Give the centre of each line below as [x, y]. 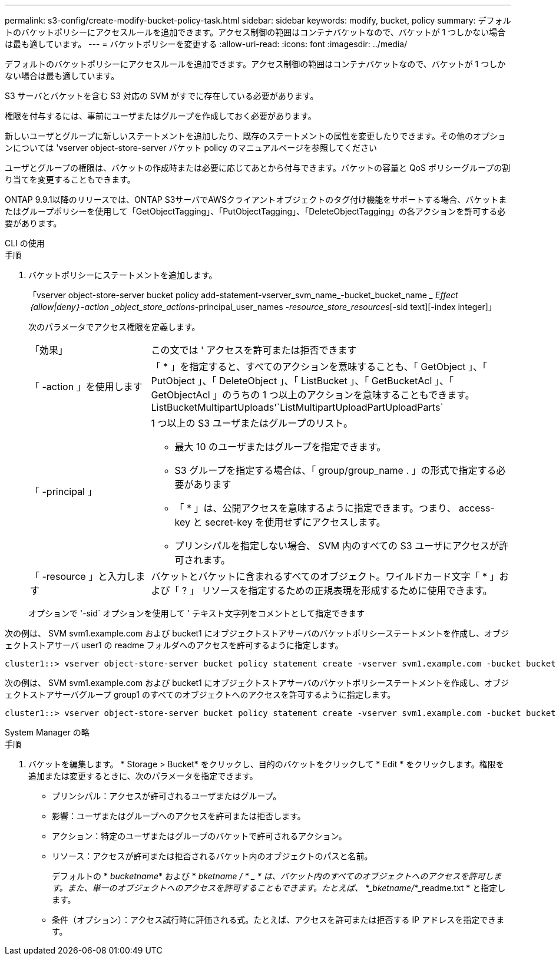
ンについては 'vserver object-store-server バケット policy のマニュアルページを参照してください [191, 148]
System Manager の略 [47, 732]
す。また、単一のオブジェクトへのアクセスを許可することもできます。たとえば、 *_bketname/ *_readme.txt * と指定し [279, 888]
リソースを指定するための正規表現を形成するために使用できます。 [347, 590]
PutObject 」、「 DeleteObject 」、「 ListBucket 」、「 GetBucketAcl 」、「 [302, 381]
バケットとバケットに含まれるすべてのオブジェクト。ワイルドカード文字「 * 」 [325, 576]
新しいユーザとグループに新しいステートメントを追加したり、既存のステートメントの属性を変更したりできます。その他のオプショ [255, 136]
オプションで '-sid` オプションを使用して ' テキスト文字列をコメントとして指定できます [197, 613]
